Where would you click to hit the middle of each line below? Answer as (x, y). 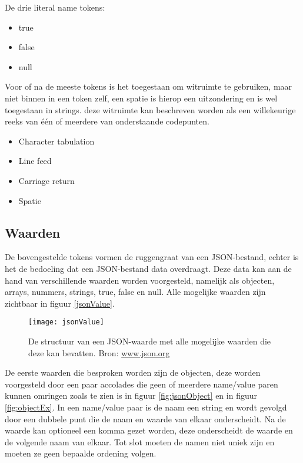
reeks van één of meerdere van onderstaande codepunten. (107, 121)
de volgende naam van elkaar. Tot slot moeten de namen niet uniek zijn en (140, 441)
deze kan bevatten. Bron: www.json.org (99, 352)
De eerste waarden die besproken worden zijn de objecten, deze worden (133, 372)
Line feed (35, 161)
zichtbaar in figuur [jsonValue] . (60, 303)
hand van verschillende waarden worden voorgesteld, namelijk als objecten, (140, 280)
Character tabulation (56, 141)
